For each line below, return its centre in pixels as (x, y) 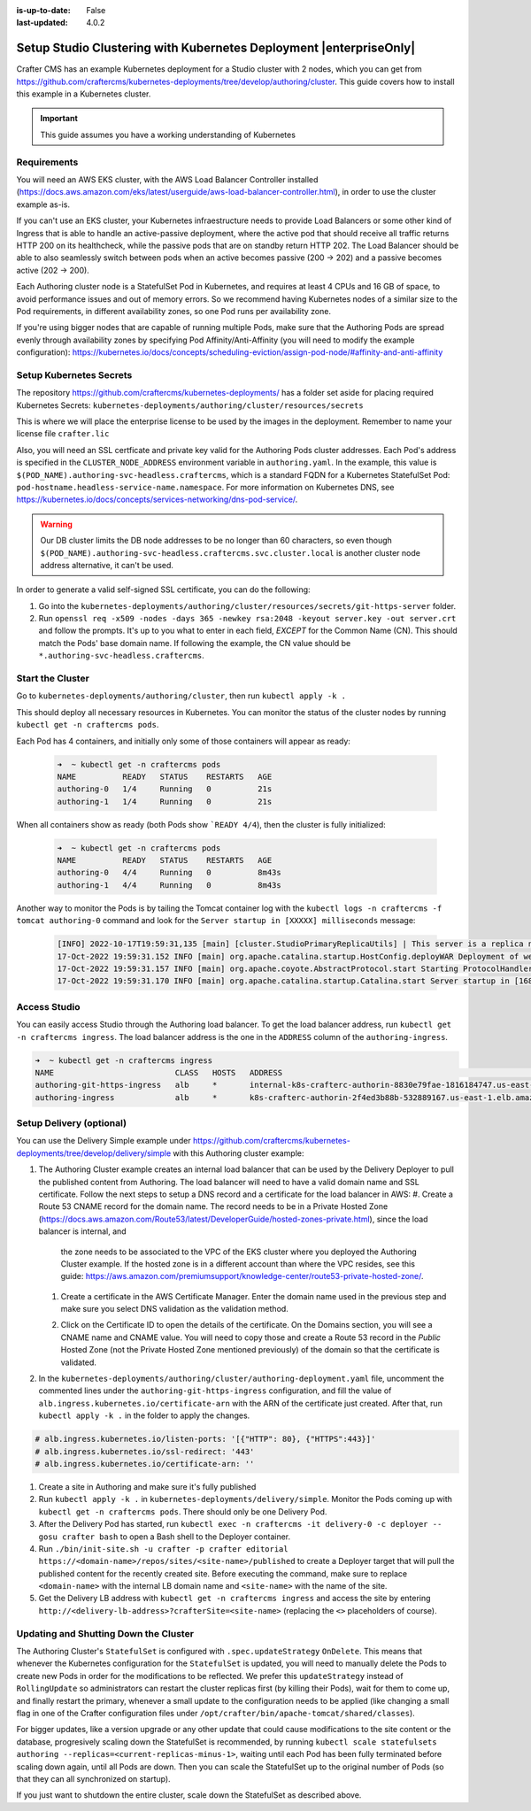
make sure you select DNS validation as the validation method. (175, 1309)
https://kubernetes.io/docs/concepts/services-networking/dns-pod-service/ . (157, 499)
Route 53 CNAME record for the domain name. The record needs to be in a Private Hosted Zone (213, 1206)
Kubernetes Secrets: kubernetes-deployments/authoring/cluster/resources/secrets (190, 405)
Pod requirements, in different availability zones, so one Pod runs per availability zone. (174, 311)
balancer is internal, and (83, 1231)
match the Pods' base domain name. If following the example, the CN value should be (195, 643)
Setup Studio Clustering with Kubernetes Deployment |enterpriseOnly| (216, 48)
